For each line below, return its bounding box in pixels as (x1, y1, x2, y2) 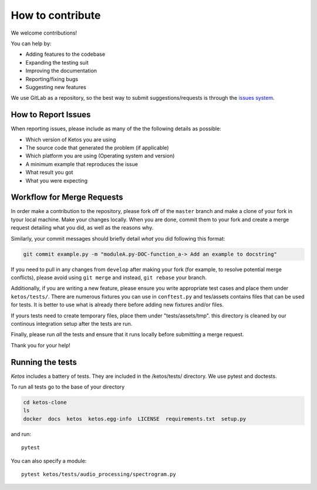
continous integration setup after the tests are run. (11, 320, 133, 327)
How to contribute (11, 9, 101, 22)
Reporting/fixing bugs (25, 75, 79, 82)
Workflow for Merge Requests (11, 192, 123, 202)
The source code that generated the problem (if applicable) (25, 144, 170, 151)
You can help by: (11, 40, 52, 47)
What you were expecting (25, 177, 88, 184)
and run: (11, 430, 32, 437)
